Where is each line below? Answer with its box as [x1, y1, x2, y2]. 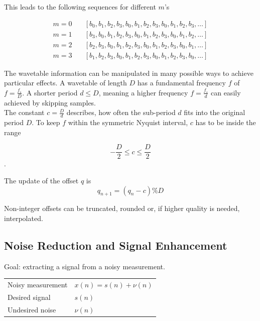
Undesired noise [8, 304, 56, 314]
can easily [210, 87, 241, 97]
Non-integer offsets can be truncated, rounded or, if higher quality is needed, [4, 203, 240, 213]
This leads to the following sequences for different [4, 2, 156, 12]
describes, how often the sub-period [66, 107, 176, 118]
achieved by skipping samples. [4, 97, 96, 108]
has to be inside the [195, 117, 256, 128]
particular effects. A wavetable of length [4, 77, 127, 88]
